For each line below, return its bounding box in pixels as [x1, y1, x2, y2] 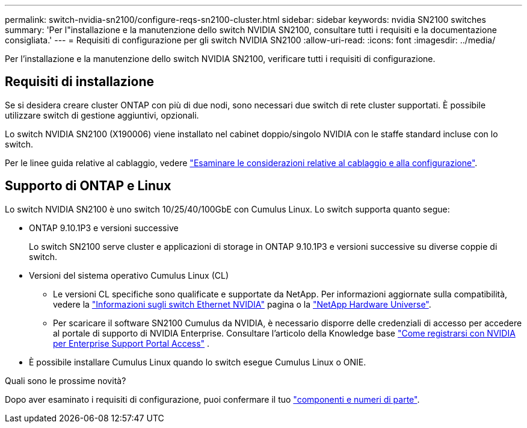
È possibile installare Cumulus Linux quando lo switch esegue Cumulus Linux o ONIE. [29, 356, 366, 367]
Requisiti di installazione [5, 74, 155, 90]
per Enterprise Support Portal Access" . [53, 338, 210, 349]
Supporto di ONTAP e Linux [5, 178, 171, 194]
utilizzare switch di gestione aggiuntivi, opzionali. [5, 110, 199, 120]
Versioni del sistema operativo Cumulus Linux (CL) [29, 270, 229, 281]
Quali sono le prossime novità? [5, 375, 126, 386]
